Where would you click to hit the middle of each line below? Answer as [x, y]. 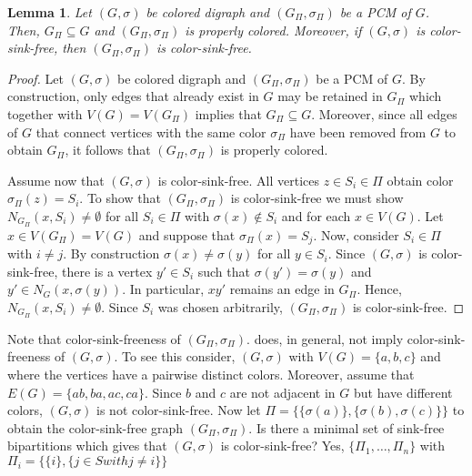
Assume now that [56, 180]
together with [45, 113]
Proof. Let [35, 78]
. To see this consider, [175, 356]
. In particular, [163, 289]
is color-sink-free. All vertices [239, 180]
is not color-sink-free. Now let [179, 410]
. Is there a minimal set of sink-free [346, 427]
